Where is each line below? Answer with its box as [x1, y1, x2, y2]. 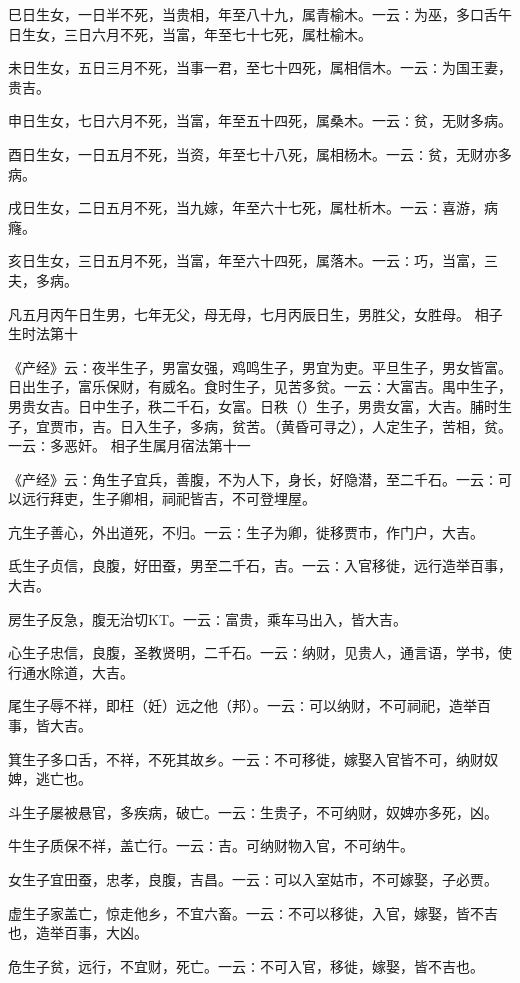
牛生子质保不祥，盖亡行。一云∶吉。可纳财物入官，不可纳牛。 [8, 835, 414, 856]
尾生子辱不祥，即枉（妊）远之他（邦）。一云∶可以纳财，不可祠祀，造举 [8, 695, 477, 716]
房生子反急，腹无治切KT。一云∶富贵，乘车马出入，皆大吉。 [8, 608, 407, 629]
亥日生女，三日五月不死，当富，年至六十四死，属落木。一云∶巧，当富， [8, 250, 484, 271]
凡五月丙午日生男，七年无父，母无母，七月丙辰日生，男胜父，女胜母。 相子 [8, 303, 503, 324]
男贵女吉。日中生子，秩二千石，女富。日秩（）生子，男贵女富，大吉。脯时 [8, 395, 498, 416]
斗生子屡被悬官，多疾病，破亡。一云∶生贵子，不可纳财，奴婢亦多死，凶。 [8, 801, 498, 822]
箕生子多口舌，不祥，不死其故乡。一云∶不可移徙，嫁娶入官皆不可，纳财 [8, 748, 484, 769]
